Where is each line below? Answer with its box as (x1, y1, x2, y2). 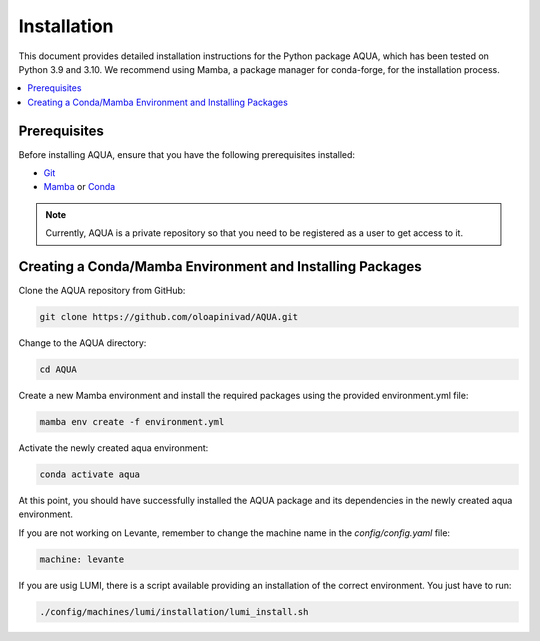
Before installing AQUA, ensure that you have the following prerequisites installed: (18, 148, 355, 160)
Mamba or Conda (43, 181, 116, 193)
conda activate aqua (39, 468, 140, 480)
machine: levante (39, 553, 125, 565)
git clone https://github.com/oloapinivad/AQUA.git (39, 311, 299, 323)
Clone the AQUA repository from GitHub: (18, 285, 186, 297)
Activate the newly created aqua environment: (18, 442, 209, 454)
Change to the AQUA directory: (18, 337, 147, 349)
